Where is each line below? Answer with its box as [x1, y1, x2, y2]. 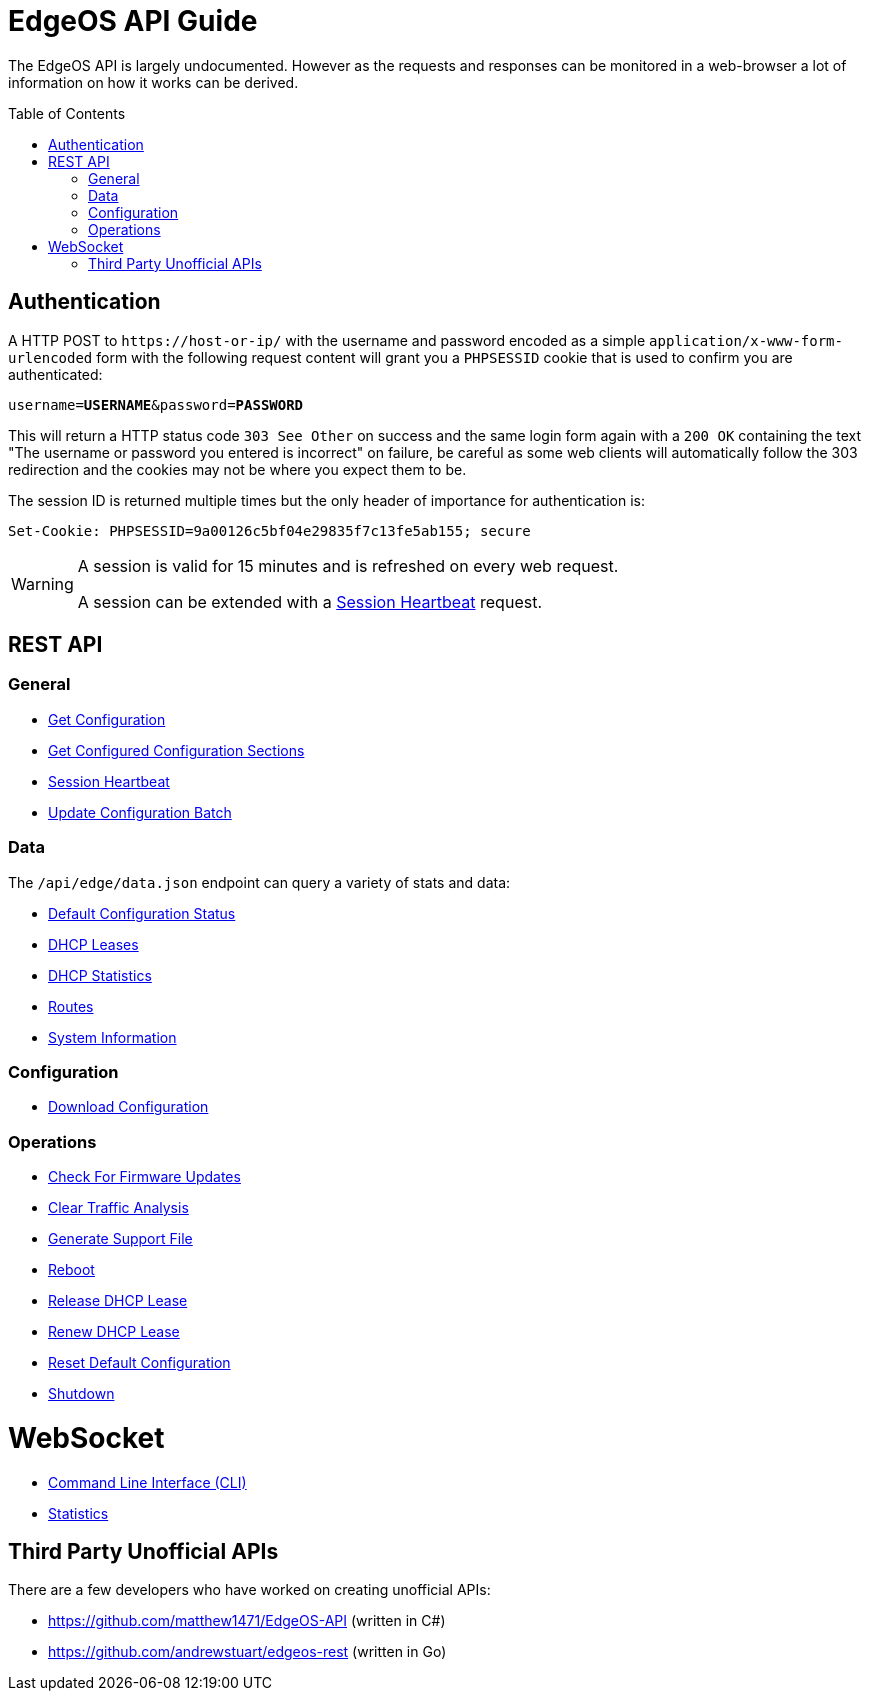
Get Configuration [48, 710, 166, 728]
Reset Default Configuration [48, 1354, 231, 1372]
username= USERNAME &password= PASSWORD [8, 396, 304, 413]
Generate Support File [48, 1230, 193, 1248]
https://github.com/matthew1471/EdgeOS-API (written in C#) [48, 1612, 446, 1630]
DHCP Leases [48, 935, 139, 953]
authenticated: [8, 365, 103, 383]
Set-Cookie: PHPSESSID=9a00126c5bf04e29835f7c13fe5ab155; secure [8, 522, 531, 539]
